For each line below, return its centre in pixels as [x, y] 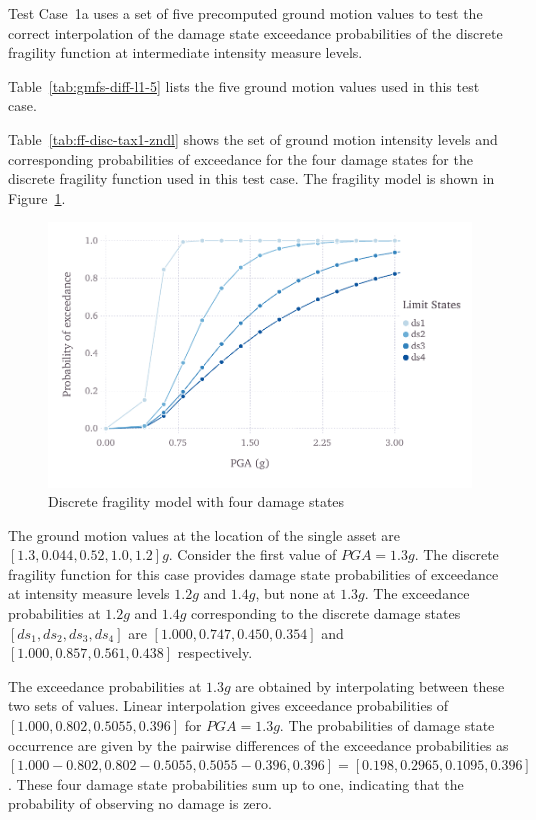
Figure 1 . [37, 197]
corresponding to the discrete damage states [326, 613]
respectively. [215, 652]
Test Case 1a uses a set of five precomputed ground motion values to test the [245, 13]
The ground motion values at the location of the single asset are [204, 534]
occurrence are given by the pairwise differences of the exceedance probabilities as [258, 744]
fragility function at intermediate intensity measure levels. [185, 52]
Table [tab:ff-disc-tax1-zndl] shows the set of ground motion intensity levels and [253, 138]
